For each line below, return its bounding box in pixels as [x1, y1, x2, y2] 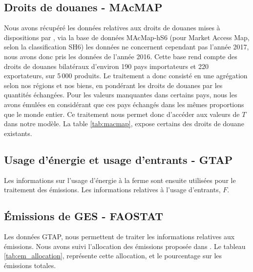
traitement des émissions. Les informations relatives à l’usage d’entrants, [4, 184, 221, 195]
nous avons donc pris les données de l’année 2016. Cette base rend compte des [4, 51, 237, 61]
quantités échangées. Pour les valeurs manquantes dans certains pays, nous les [4, 90, 237, 100]
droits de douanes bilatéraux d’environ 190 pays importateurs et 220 [4, 61, 209, 71]
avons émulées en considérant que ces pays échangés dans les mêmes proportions [4, 99, 244, 109]
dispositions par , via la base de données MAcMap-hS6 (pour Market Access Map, [4, 32, 250, 42]
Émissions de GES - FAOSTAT [4, 208, 163, 224]
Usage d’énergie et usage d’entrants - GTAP [4, 152, 233, 167]
